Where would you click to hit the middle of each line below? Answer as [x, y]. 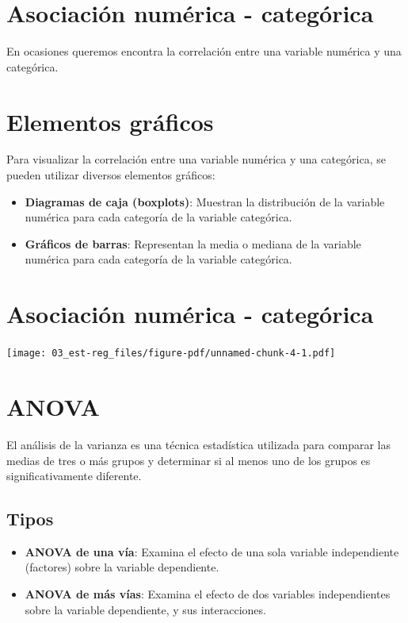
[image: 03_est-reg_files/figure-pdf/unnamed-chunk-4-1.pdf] [171, 354]
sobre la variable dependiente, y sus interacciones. [145, 609]
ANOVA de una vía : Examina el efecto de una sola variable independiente [212, 551]
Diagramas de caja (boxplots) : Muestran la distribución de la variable [205, 201]
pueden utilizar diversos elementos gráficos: [111, 175]
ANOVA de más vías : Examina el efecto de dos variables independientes [208, 594]
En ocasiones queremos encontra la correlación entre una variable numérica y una [204, 51]
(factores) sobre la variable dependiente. [122, 567]
